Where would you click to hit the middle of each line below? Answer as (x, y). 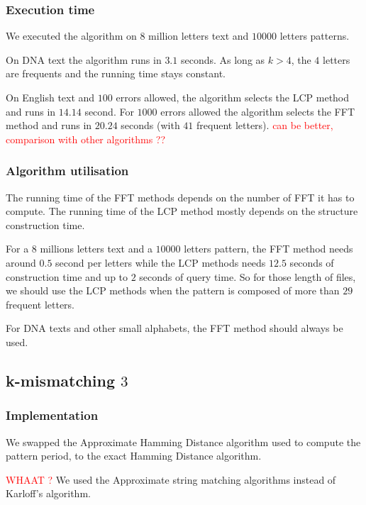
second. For (109, 111)
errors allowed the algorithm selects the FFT (257, 111)
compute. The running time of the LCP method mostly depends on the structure (182, 211)
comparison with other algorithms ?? (86, 139)
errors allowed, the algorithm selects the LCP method (233, 97)
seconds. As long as (223, 59)
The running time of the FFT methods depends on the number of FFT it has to (180, 197)
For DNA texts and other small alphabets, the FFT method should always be (174, 328)
